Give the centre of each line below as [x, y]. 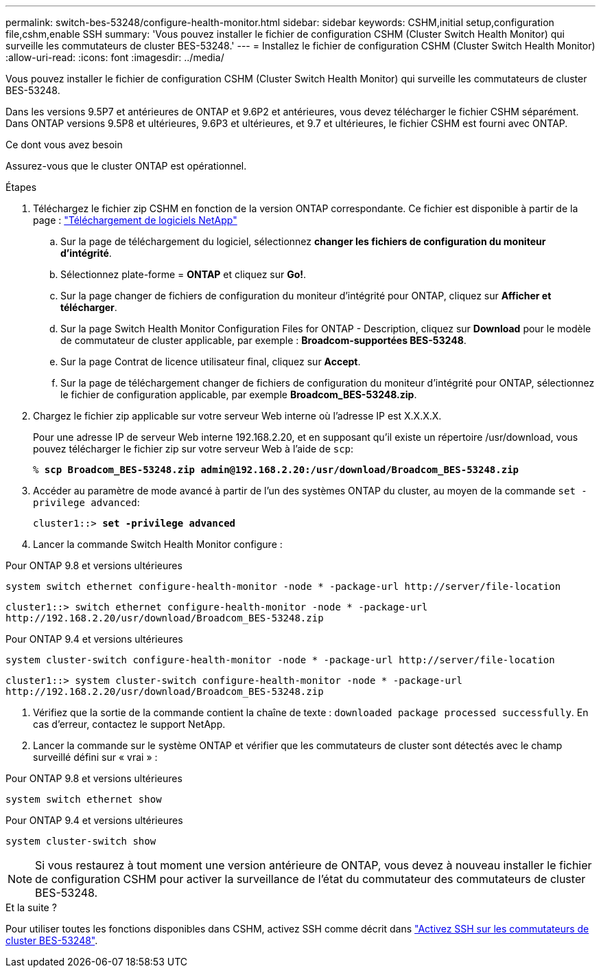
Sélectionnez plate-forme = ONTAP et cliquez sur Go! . [184, 274]
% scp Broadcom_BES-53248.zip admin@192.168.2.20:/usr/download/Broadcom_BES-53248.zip [276, 470]
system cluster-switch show [81, 841]
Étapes [21, 187]
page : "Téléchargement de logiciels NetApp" [135, 220]
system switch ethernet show [84, 799]
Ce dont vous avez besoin [64, 145]
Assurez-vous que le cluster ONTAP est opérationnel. [126, 166]
